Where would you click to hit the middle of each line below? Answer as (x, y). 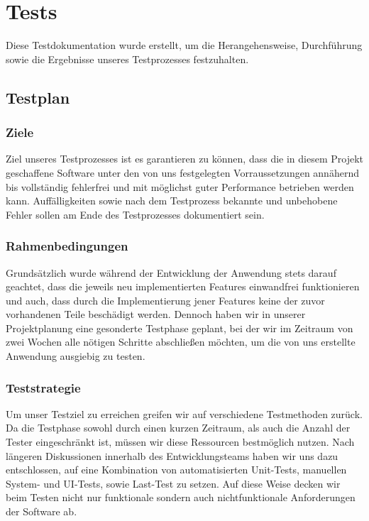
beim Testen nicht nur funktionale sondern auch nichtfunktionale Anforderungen (181, 497)
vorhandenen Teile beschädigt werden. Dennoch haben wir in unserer (156, 314)
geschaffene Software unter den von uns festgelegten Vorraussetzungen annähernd (182, 172)
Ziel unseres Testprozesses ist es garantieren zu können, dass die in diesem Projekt (184, 159)
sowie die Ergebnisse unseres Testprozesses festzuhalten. (127, 59)
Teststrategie (43, 387)
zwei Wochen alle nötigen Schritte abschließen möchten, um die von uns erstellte (181, 342)
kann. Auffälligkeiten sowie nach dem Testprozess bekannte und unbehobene (172, 201)
